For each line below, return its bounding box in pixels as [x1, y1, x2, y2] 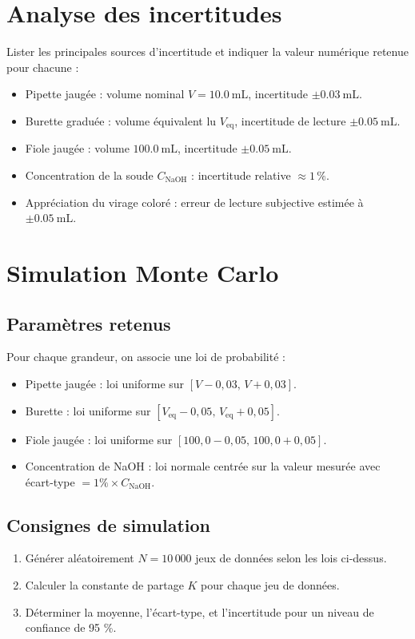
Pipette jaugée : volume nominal [25, 85, 185, 102]
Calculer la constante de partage [25, 577, 184, 593]
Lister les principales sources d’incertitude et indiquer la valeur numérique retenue [6, 43, 409, 60]
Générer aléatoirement [25, 550, 134, 566]
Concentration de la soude [25, 166, 154, 183]
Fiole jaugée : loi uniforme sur [25, 431, 173, 447]
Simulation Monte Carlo [6, 256, 279, 288]
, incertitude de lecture [234, 112, 346, 129]
